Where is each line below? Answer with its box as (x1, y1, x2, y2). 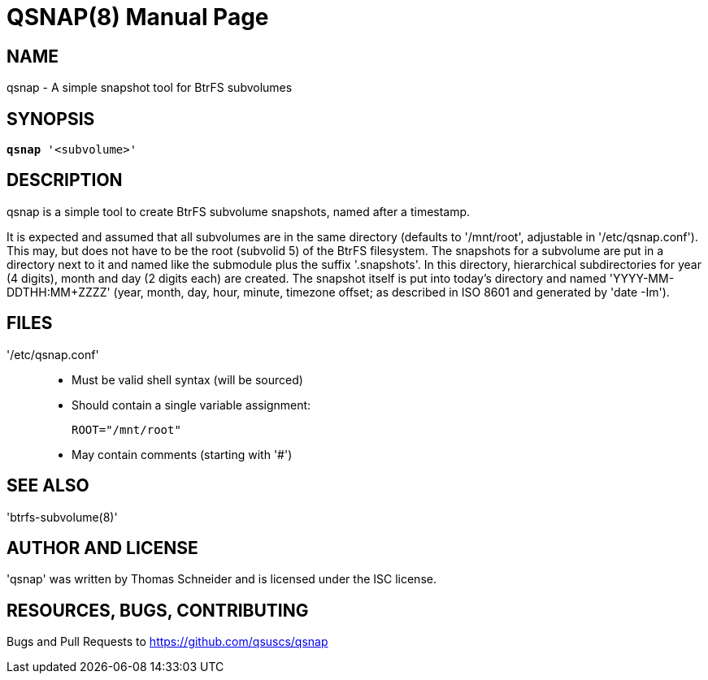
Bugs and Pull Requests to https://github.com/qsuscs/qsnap (7, 635, 328, 649)
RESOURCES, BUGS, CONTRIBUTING (7, 600, 309, 621)
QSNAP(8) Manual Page (7, 3, 269, 31)
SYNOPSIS (7, 108, 95, 129)
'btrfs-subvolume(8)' (7, 509, 118, 524)
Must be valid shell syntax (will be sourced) (72, 372, 303, 387)
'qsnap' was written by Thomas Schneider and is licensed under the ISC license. (7, 572, 437, 587)
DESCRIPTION (7, 170, 123, 191)
